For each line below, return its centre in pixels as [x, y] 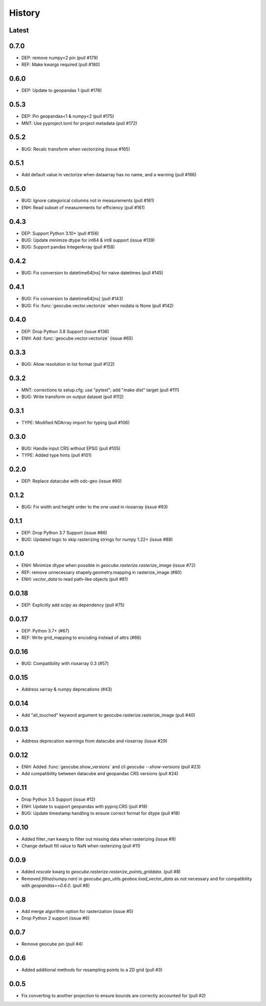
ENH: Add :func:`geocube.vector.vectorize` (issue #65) [77, 338]
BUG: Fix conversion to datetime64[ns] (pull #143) [72, 299]
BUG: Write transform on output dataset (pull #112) [73, 397]
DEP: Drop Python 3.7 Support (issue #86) [64, 533]
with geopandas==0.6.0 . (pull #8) [56, 885]
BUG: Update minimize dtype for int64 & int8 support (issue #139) [88, 240]
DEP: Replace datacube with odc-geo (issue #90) [72, 481]
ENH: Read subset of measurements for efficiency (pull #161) [83, 207]
